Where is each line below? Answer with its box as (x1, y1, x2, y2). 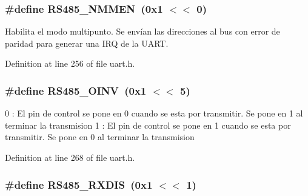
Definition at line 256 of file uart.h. (5, 57, 135, 70)
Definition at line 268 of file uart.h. (5, 151, 135, 163)
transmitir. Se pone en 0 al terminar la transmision (5, 130, 195, 143)
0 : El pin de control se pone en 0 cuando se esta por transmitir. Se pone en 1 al (5, 107, 303, 120)
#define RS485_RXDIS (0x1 (5, 177, 153, 192)
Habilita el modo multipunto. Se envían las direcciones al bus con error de (5, 25, 280, 38)
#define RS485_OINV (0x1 (5, 83, 147, 98)
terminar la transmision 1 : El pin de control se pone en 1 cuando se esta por (5, 118, 291, 131)
